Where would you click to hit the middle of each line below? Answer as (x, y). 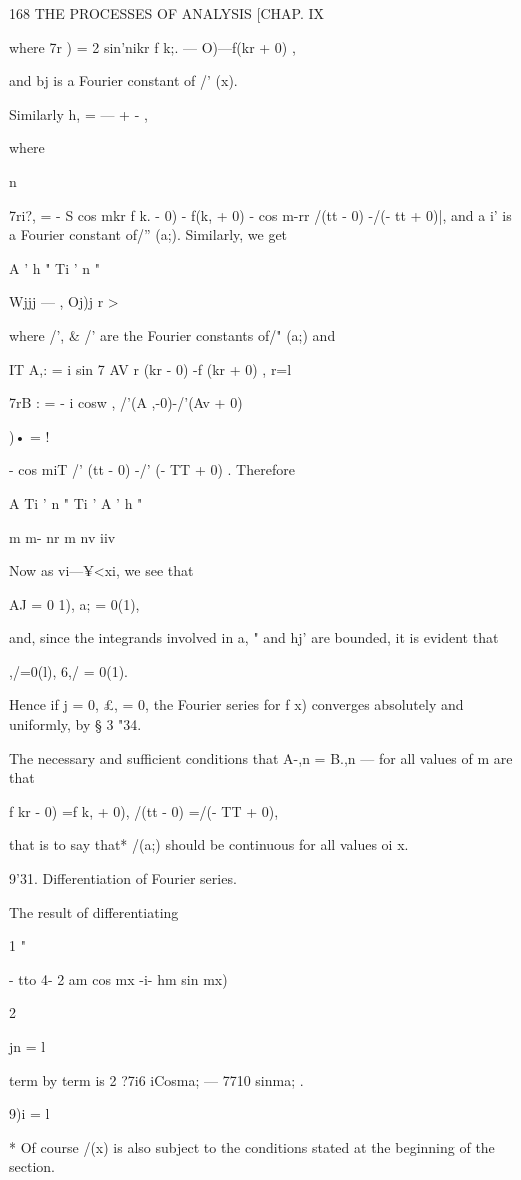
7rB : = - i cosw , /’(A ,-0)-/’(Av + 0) (126, 402)
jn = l (27, 1046)
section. (32, 1166)
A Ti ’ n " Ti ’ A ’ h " (76, 502)
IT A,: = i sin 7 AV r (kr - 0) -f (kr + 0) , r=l (150, 368)
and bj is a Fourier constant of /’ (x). (123, 80)
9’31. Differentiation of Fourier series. (123, 878)
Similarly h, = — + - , (78, 113)
